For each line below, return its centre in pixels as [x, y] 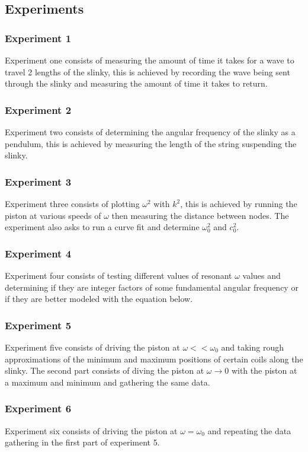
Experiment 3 [38, 181]
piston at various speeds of [53, 215]
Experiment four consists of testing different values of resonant [118, 275]
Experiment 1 [38, 38]
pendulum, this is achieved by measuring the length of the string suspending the [151, 143]
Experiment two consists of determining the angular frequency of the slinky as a [150, 132]
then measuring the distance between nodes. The [200, 215]
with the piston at [264, 370]
